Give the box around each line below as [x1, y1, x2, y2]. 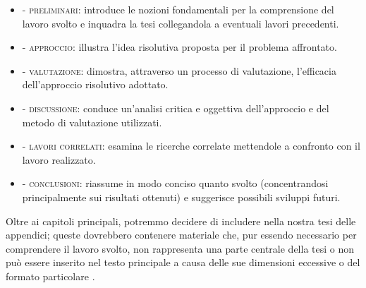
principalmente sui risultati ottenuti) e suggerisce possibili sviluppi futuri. [22, 189, 341, 204]
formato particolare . [6, 268, 95, 283]
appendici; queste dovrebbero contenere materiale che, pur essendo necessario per [6, 227, 357, 242]
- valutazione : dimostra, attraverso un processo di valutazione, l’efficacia [22, 63, 336, 78]
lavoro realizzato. [22, 152, 96, 167]
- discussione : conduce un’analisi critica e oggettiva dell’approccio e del [22, 100, 329, 115]
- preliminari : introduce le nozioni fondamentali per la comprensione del [22, 2, 334, 16]
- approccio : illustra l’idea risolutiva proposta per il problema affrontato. [22, 40, 337, 54]
